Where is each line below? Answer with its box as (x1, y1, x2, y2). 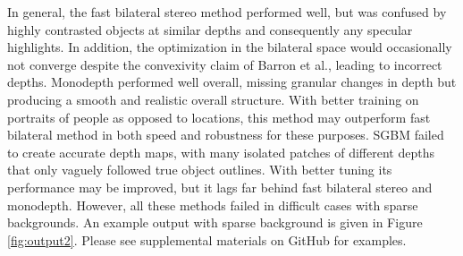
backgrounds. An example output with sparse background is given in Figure (7, 213, 423, 232)
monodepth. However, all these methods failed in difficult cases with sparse (7, 195, 418, 214)
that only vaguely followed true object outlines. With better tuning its (7, 160, 392, 179)
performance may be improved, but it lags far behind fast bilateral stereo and (7, 177, 433, 196)
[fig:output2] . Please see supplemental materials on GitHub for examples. (7, 230, 407, 249)
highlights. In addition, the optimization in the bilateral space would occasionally (7, 38, 452, 56)
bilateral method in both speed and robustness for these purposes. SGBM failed (7, 125, 444, 144)
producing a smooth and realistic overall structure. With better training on (7, 90, 419, 108)
